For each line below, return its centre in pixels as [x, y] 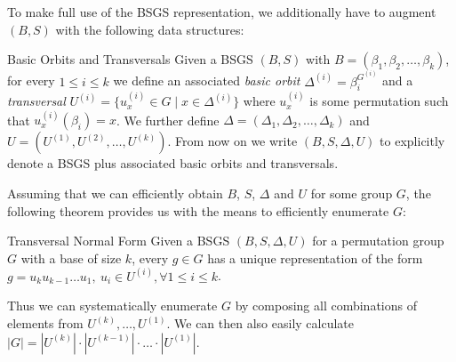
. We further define [168, 120]
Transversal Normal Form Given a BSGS [119, 241]
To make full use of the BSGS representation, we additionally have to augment [222, 12]
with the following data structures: [150, 29]
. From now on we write [232, 141]
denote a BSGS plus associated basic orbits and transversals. [173, 163]
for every [31, 80]
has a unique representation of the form [315, 257]
